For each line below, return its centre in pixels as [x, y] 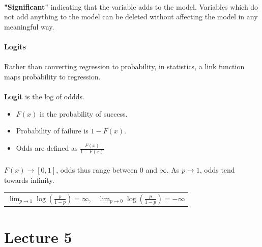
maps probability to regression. [52, 76]
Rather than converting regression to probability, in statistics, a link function [124, 66]
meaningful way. [29, 26]
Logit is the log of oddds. [45, 96]
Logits [15, 46]
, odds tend [217, 169]
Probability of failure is [52, 131]
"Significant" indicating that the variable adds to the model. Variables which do [131, 6]
